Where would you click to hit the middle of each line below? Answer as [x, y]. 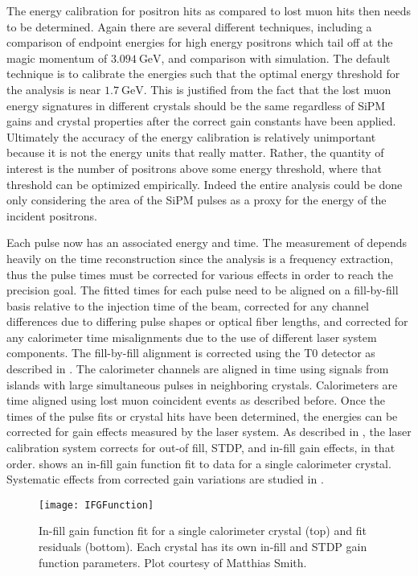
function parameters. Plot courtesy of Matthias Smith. [173, 562]
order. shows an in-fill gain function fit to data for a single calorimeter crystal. [199, 463]
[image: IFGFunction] [96, 505]
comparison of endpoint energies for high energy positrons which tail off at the [200, 42]
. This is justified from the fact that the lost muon [267, 89]
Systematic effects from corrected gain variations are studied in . [165, 479]
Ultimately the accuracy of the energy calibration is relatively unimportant [191, 136]
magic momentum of [57, 58]
